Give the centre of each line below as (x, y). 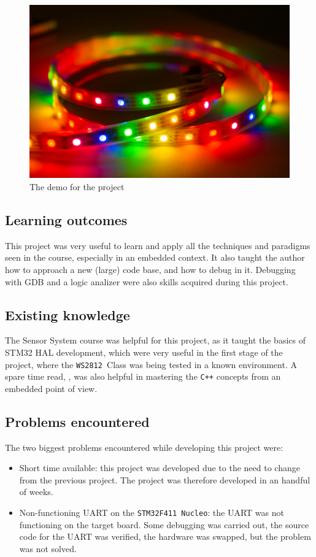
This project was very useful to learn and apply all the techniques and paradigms (158, 245)
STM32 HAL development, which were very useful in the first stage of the (144, 352)
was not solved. (48, 548)
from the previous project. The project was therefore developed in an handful (165, 479)
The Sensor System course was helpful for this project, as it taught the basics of (155, 340)
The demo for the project (77, 186)
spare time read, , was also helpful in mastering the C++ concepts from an (143, 376)
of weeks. (36, 492)
